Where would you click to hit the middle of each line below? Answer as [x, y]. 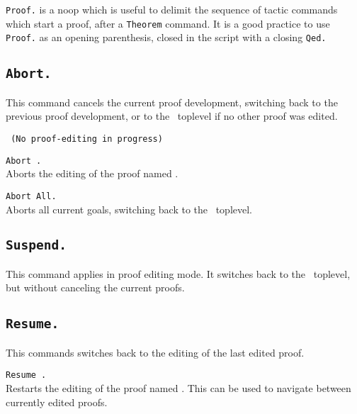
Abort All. [31, 196]
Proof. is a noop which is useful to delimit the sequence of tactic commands [172, 9]
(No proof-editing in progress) [87, 139]
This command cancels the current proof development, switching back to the [172, 102]
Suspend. [36, 245]
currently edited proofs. [57, 402]
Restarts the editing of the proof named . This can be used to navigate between [178, 388]
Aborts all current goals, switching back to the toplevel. [129, 209]
